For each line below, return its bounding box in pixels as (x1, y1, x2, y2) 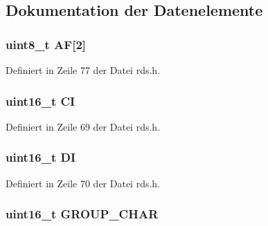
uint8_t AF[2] (6, 35, 87, 53)
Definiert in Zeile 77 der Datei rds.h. (6, 63, 161, 77)
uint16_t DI (6, 149, 76, 166)
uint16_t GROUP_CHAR (6, 205, 159, 223)
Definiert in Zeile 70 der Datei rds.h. (6, 176, 161, 190)
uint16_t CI (6, 92, 75, 109)
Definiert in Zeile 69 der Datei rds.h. (6, 119, 161, 133)
